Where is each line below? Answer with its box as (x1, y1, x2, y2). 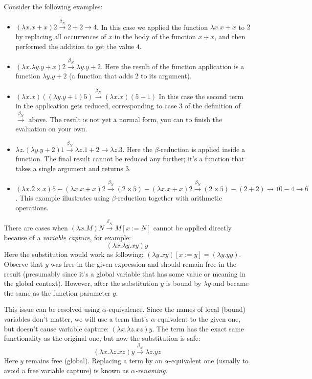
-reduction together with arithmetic (115, 193, 222, 203)
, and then (214, 31, 245, 41)
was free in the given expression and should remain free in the (50, 258, 236, 269)
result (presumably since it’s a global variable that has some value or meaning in (4, 268, 246, 278)
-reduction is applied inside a (158, 144, 245, 154)
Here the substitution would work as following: (4, 249, 144, 259)
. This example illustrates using (15, 193, 110, 203)
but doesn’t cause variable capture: (4, 323, 109, 333)
